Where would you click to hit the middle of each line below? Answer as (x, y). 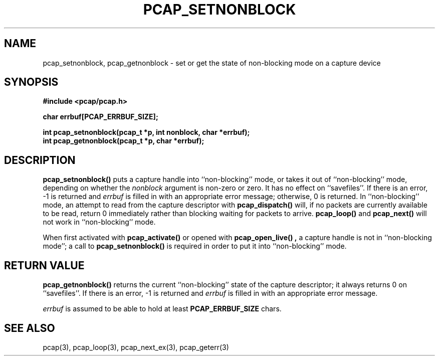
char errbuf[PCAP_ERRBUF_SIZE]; (100, 117)
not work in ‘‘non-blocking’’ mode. (99, 222)
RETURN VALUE (44, 265)
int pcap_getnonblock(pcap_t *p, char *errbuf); (124, 141)
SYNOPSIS (31, 82)
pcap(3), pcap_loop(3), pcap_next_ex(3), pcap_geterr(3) (136, 347)
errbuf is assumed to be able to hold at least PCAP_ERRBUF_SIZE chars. (162, 309)
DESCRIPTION (40, 160)
